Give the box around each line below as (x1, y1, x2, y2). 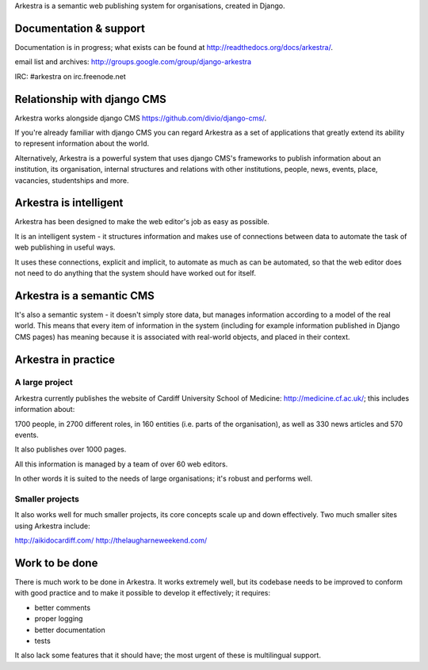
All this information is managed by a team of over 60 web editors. (14, 459, 228, 469)
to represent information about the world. (14, 139, 150, 148)
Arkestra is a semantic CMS (14, 289, 155, 303)
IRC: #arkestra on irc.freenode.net (14, 71, 126, 81)
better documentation (34, 625, 106, 634)
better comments (34, 603, 91, 612)
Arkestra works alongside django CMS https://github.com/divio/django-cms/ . (14, 113, 267, 123)
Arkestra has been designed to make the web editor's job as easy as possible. (14, 217, 269, 227)
